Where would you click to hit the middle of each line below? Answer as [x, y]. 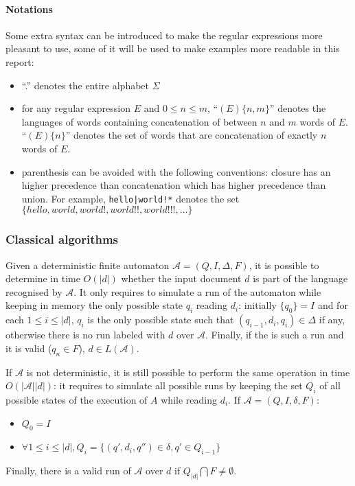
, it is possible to [284, 265]
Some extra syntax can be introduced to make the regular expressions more [164, 35]
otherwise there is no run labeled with [85, 335]
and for [333, 305]
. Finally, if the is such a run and [275, 335]
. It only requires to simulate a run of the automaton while [197, 291]
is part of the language [300, 278]
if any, [332, 320]
